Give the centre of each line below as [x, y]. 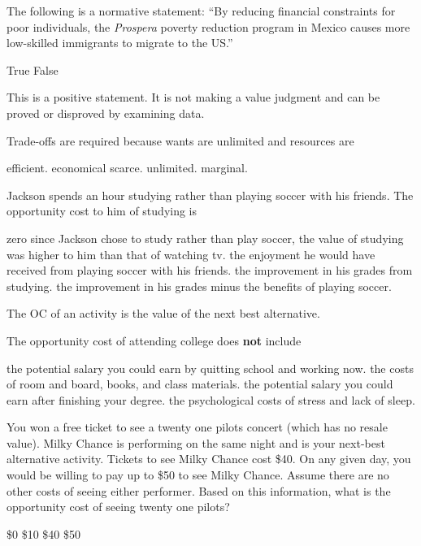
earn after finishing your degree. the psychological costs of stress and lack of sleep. [211, 399]
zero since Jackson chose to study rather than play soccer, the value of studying [205, 238]
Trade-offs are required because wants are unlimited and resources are [180, 140]
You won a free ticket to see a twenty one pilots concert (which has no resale [197, 427]
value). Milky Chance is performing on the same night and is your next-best [196, 442]
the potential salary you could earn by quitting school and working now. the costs [210, 368]
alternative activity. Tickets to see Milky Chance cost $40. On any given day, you [209, 459]
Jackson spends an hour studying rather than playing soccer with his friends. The [210, 195]
